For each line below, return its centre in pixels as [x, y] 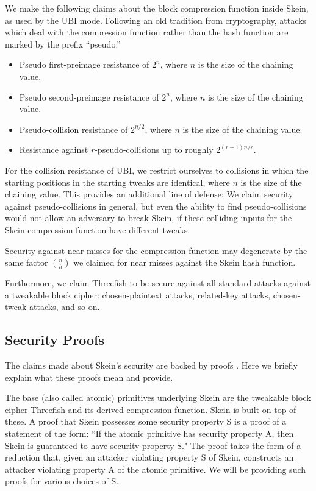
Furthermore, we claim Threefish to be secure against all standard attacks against [158, 283]
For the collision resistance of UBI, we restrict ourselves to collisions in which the [157, 170]
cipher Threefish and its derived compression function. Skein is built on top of [151, 409]
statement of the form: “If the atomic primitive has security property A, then [149, 433]
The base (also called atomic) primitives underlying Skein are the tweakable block [158, 397]
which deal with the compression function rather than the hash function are [147, 32]
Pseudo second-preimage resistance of [89, 97]
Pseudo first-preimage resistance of [84, 64]
